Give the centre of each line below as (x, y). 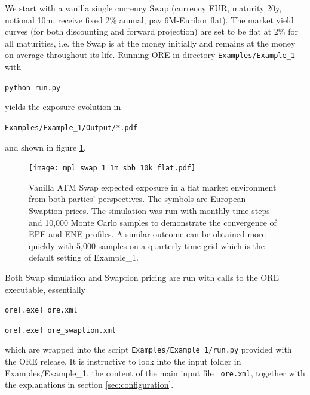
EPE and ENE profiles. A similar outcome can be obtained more (147, 234)
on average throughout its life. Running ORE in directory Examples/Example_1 (150, 55)
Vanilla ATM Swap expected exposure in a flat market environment (153, 187)
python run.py (33, 88)
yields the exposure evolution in (63, 107)
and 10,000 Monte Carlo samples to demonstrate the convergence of (153, 222)
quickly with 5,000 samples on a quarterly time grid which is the (147, 245)
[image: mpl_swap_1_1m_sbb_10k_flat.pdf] (112, 168)
